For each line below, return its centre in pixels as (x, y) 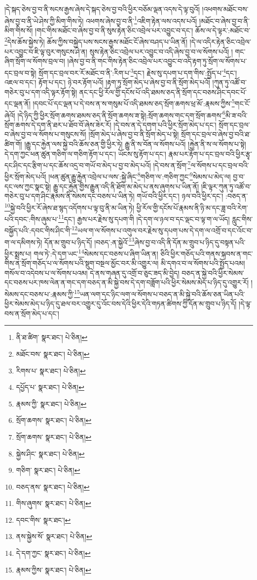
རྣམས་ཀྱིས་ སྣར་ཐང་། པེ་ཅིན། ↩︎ (54, 569)
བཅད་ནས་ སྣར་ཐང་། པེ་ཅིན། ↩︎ (53, 486)
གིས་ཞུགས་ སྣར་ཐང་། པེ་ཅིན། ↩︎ (54, 503)
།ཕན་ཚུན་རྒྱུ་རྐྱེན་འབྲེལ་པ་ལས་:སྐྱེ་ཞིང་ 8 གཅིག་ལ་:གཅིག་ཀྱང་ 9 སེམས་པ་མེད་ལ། (140, 176)
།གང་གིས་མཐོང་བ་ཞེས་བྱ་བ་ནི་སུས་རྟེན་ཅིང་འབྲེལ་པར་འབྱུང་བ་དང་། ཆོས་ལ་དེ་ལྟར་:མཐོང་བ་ (143, 30)
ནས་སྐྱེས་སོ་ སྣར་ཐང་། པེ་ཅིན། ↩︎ (54, 536)
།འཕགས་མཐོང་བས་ (225, 9)
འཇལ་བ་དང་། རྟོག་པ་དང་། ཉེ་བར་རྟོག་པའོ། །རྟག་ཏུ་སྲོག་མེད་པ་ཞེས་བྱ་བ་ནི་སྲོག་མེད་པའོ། (107, 82)
